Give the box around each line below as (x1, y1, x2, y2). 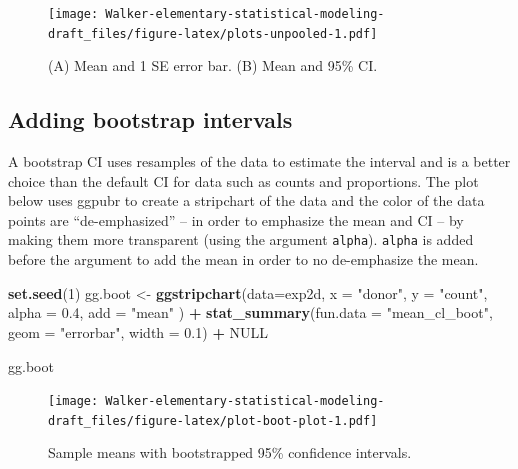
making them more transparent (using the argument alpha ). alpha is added (8, 229, 474, 250)
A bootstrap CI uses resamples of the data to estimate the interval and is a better (8, 151, 511, 172)
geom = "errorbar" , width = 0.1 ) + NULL (8, 321, 269, 342)
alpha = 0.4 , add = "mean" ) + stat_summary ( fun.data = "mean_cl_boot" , (8, 302, 493, 323)
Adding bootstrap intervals (8, 104, 293, 135)
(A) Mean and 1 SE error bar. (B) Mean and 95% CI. (48, 55, 378, 76)
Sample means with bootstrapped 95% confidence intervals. (48, 442, 412, 463)
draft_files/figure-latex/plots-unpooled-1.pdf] (48, 26, 378, 41)
